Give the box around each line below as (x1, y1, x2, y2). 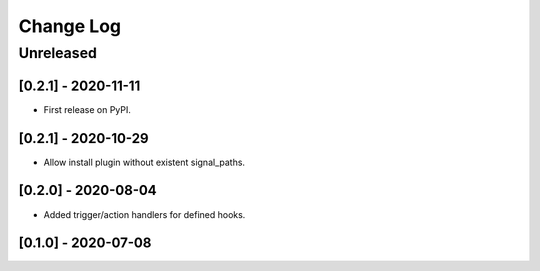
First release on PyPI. (43, 103, 132, 115)
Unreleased (18, 44, 97, 62)
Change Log (18, 15, 122, 37)
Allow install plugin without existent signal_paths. (43, 156, 245, 168)
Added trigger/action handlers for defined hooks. (43, 208, 246, 220)
